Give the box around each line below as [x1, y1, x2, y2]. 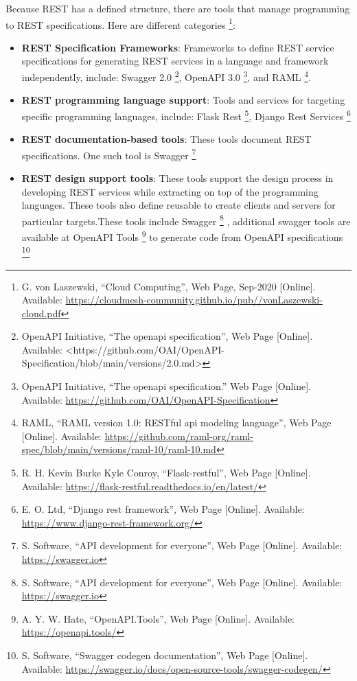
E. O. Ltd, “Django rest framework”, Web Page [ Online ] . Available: [21, 502, 305, 516]
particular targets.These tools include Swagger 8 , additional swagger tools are [21, 211, 351, 228]
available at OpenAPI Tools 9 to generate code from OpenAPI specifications [21, 228, 343, 244]
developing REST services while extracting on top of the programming [21, 184, 319, 198]
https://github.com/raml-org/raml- [104, 428, 253, 443]
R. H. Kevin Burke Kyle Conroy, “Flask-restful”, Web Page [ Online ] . [21, 465, 311, 480]
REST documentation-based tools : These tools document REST [21, 132, 312, 146]
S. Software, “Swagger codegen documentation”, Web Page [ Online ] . [21, 647, 308, 662]
